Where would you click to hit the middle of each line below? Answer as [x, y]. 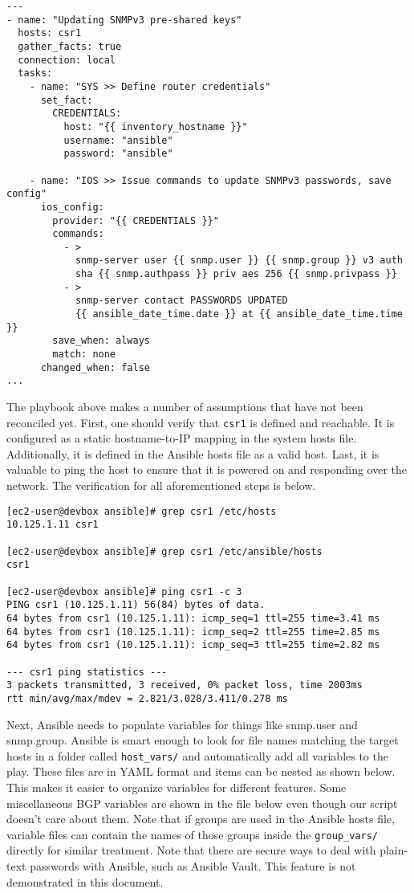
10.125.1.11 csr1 [53, 525]
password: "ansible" [118, 154]
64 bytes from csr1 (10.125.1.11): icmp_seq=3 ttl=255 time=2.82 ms [193, 645]
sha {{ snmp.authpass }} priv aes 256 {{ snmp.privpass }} [236, 274]
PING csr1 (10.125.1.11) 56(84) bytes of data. [136, 605]
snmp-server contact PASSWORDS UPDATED [181, 301]
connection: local [67, 60]
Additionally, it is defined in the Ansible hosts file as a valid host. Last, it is [193, 453]
